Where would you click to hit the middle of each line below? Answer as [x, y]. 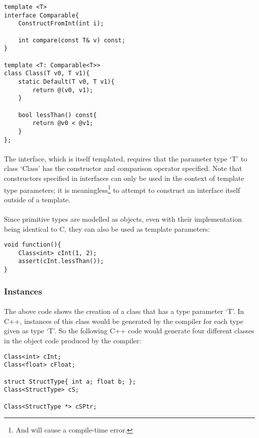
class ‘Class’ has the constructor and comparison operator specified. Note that [123, 168]
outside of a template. [37, 199]
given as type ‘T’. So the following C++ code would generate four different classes [129, 331]
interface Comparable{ [42, 15]
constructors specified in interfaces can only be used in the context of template [124, 178]
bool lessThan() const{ [58, 115]
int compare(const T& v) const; [72, 40]
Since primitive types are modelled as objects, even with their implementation [123, 219]
